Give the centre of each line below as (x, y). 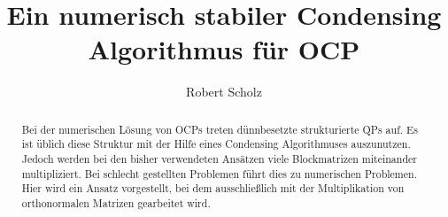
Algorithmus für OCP (224, 49)
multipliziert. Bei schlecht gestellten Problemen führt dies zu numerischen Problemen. (219, 173)
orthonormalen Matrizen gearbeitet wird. (116, 202)
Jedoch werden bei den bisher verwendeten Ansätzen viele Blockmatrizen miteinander (219, 159)
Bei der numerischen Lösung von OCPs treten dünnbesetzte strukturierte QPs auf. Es (220, 129)
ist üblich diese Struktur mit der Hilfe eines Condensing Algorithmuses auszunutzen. (216, 144)
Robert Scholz (224, 92)
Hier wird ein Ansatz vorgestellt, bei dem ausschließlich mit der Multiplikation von (213, 188)
